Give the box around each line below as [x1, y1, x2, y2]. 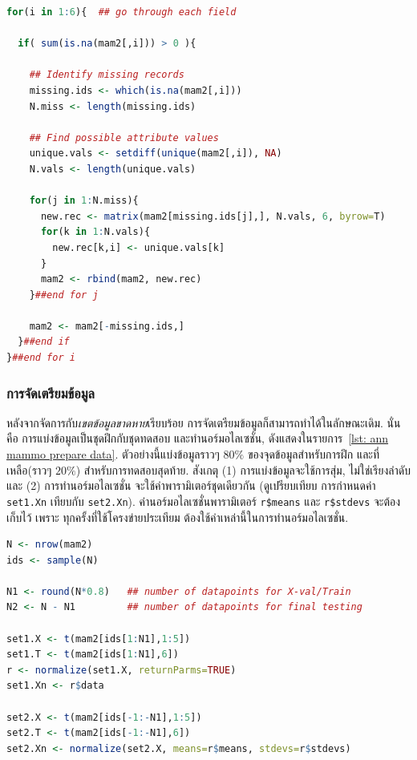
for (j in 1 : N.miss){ [29, 195, 139, 207]
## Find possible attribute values [29, 131, 219, 144]
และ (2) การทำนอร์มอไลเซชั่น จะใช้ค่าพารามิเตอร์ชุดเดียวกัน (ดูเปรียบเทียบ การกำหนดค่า [6, 477, 376, 494]
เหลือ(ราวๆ [6, 461, 52, 478]
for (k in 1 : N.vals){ [40, 226, 151, 238]
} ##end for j [29, 289, 99, 301]
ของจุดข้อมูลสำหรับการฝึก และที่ [247, 446, 380, 463]
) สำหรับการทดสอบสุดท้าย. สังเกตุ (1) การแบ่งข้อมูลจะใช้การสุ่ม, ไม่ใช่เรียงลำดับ [75, 461, 411, 478]
